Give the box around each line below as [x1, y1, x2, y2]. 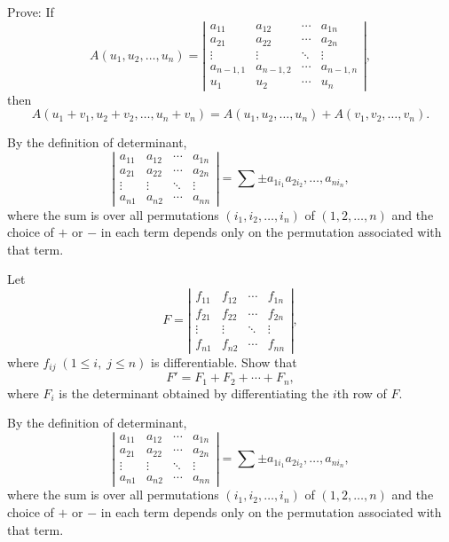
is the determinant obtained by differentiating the [59, 383, 329, 402]
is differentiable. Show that [151, 352, 297, 371]
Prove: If [7, 3, 54, 20]
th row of [336, 383, 387, 402]
